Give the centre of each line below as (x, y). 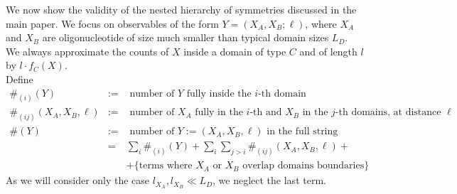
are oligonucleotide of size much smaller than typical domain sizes (186, 37)
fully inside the (219, 93)
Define (20, 79)
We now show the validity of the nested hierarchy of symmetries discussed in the (181, 9)
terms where (166, 166)
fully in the (219, 113)
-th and (266, 113)
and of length (328, 51)
